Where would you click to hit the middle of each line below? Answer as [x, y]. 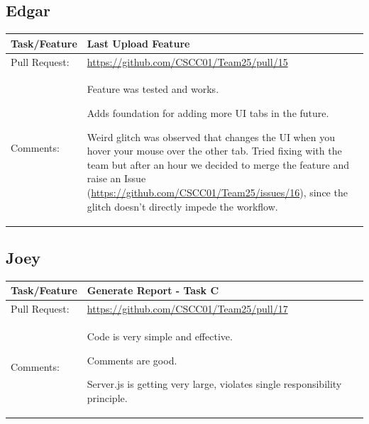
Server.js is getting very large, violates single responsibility [214, 384]
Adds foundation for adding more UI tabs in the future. [208, 112]
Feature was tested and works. [153, 89]
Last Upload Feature [138, 43]
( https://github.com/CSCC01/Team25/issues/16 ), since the [217, 192]
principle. [107, 397]
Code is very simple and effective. [160, 336]
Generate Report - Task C [153, 290]
